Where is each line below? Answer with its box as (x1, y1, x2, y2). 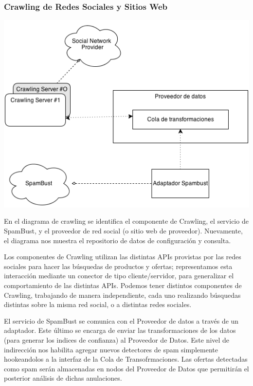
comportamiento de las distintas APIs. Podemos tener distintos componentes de (4, 280, 242, 290)
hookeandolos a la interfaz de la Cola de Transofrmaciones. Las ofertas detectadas (4, 354, 248, 364)
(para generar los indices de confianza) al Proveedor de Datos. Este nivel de (4, 334, 230, 345)
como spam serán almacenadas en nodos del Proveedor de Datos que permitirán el (4, 363, 249, 373)
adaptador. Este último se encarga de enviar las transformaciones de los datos (4, 325, 236, 335)
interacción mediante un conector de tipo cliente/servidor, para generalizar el (4, 270, 234, 281)
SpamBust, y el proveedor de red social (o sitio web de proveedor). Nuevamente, (4, 226, 243, 235)
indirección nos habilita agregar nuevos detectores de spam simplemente (4, 344, 218, 354)
